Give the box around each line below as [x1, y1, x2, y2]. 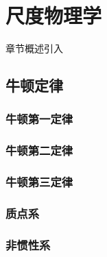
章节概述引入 [5, 41, 63, 56]
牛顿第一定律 [5, 110, 73, 127]
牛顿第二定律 [5, 142, 73, 159]
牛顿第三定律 [5, 173, 73, 191]
